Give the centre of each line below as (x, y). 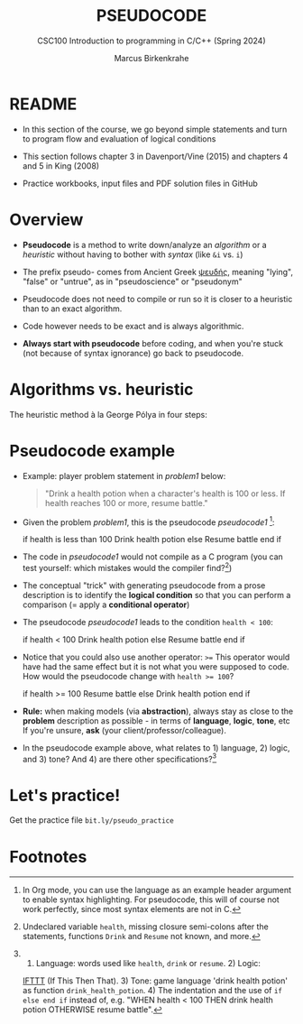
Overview (46, 220)
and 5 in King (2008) (61, 166)
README (43, 104)
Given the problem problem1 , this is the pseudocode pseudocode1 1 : (148, 521)
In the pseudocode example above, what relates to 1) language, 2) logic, (156, 747)
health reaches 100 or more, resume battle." (127, 503)
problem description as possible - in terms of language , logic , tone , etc (156, 720)
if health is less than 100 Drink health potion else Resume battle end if (152, 540)
